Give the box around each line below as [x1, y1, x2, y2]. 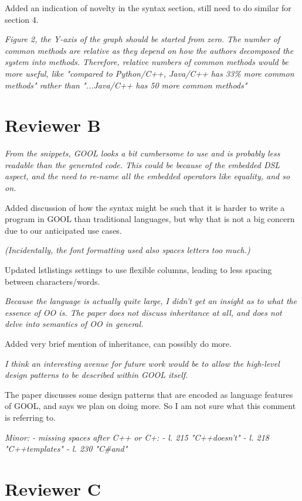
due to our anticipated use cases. [5, 224, 122, 236]
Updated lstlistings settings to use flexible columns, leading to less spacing [5, 264, 272, 276]
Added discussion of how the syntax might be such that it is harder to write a [5, 201, 285, 213]
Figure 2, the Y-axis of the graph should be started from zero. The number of [5, 33, 280, 45]
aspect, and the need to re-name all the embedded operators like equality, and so [5, 170, 290, 182]
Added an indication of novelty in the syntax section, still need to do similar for [5, 2, 291, 13]
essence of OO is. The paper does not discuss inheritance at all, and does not [5, 306, 282, 318]
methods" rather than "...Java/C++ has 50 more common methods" [5, 79, 247, 91]
